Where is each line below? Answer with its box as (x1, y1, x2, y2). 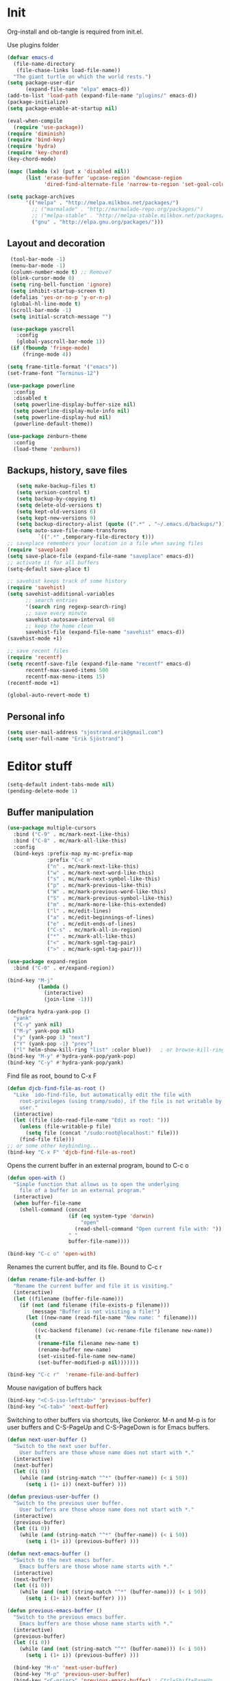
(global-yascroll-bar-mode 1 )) (16, 338, 106, 346)
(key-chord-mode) (7, 156, 57, 162)
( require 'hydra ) (7, 143, 57, 150)
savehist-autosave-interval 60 (25, 616, 115, 623)
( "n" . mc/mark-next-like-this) (47, 862, 139, 870)
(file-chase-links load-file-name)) (16, 66, 121, 73)
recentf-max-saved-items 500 (25, 666, 109, 673)
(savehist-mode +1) (7, 636, 63, 642)
